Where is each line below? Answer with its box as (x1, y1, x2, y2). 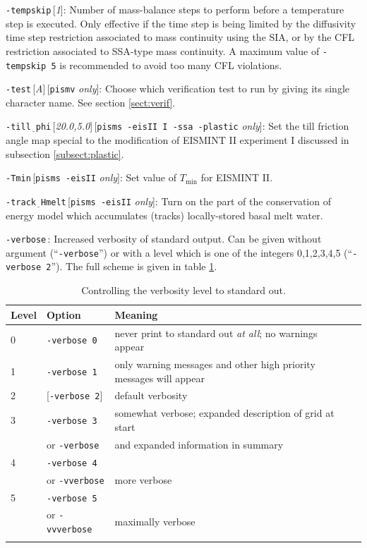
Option (46, 307, 81, 322)
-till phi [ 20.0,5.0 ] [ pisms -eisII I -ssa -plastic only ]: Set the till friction (6, 118, 349, 133)
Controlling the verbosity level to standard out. (81, 283, 286, 298)
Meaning (114, 307, 158, 322)
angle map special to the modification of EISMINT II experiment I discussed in (6, 133, 349, 147)
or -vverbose (46, 472, 104, 487)
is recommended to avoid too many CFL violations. (59, 57, 282, 72)
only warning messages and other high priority (114, 357, 315, 371)
